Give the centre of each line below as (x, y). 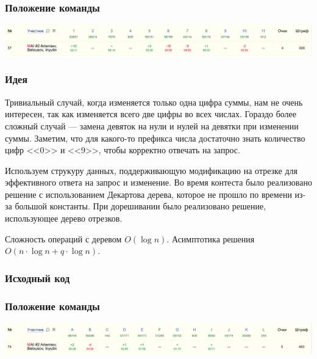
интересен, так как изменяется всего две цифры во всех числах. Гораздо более (151, 114)
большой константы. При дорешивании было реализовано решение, (141, 206)
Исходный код (37, 277)
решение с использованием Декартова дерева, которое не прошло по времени (148, 194)
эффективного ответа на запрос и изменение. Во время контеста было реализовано (158, 182)
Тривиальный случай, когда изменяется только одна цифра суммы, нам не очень (154, 102)
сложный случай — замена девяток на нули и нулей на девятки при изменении (152, 125)
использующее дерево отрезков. (64, 218)
